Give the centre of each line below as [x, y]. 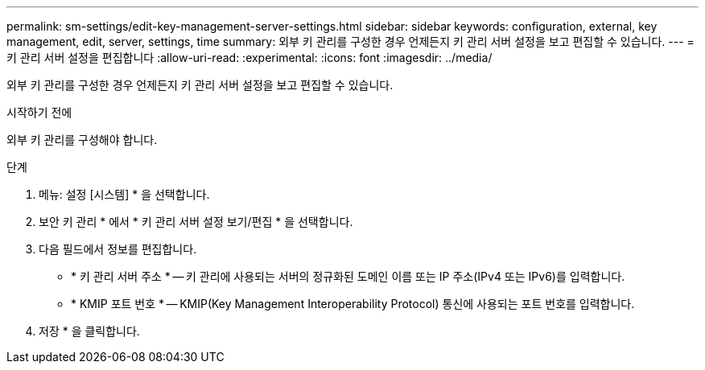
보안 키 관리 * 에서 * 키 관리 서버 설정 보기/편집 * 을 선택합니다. [196, 222]
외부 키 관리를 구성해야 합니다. [82, 140]
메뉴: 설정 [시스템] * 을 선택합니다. [124, 194]
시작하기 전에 [39, 112]
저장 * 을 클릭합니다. [89, 331]
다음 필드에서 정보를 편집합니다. [118, 249]
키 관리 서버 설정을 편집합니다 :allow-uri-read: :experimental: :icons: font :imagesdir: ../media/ [249, 58]
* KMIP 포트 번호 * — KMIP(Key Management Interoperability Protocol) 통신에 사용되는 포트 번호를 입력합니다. [353, 304]
